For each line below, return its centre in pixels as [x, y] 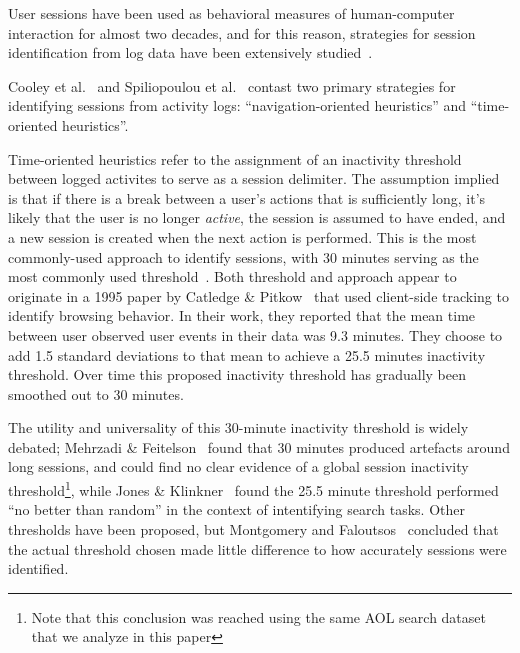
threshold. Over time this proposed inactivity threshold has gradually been [237, 374]
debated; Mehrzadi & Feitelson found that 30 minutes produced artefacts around [259, 446]
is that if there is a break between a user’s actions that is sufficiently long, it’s [247, 197]
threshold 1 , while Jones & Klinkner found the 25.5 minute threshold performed [253, 488]
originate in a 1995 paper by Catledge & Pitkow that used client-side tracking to [258, 295]
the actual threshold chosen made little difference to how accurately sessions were [257, 548]
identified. [38, 568]
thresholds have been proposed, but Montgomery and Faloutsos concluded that [253, 528]
